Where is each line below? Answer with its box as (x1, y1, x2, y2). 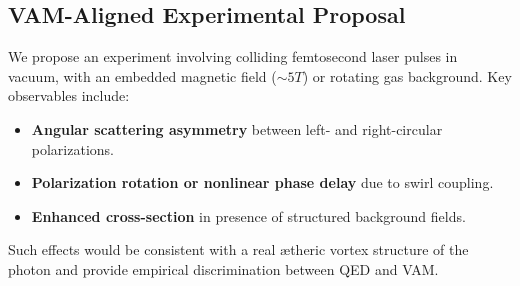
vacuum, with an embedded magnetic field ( (8, 65, 277, 86)
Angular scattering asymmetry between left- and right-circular (31, 118, 443, 139)
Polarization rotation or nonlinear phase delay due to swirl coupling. (31, 172, 494, 193)
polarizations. (31, 138, 114, 159)
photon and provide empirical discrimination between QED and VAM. (8, 258, 439, 279)
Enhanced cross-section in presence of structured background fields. (31, 205, 466, 226)
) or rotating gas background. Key (302, 65, 512, 86)
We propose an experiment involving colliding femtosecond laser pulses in (8, 46, 458, 67)
